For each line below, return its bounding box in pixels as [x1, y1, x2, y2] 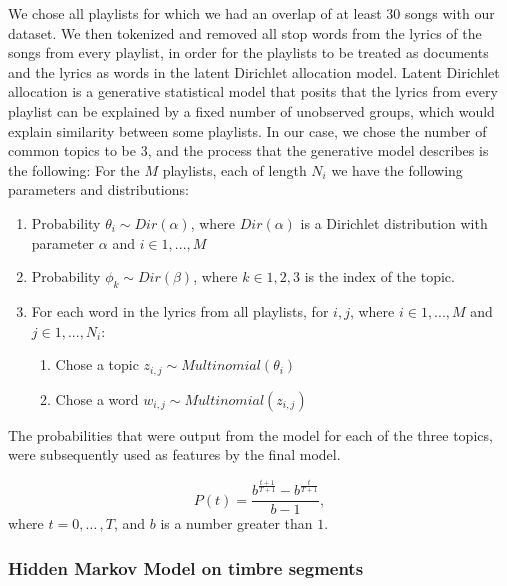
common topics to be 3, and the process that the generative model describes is [8, 140, 489, 161]
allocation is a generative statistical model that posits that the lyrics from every [8, 81, 498, 102]
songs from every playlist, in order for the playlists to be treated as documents [8, 42, 489, 63]
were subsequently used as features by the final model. [8, 444, 341, 465]
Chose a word [55, 388, 139, 409]
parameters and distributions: [8, 179, 189, 200]
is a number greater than [160, 513, 313, 534]
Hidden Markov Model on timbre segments [8, 555, 364, 580]
